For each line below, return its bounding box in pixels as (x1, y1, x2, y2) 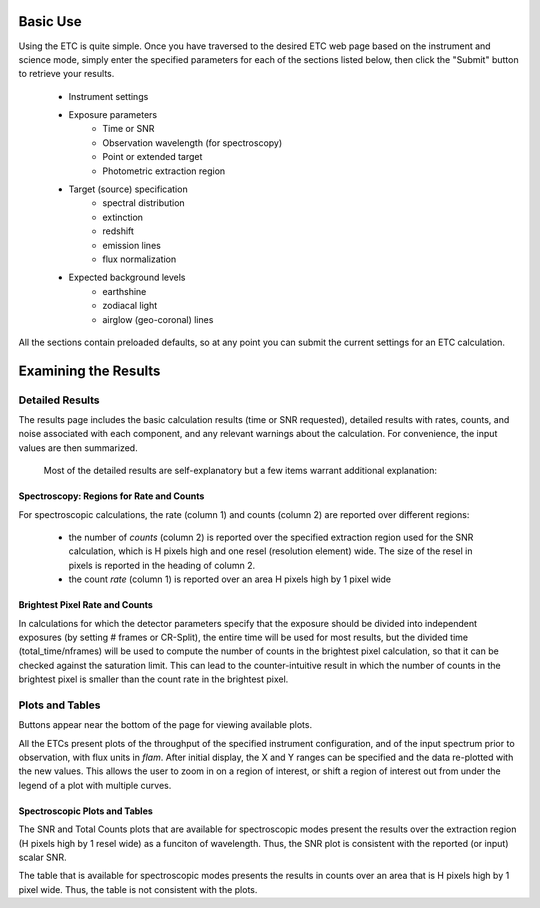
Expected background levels (68, 271, 186, 284)
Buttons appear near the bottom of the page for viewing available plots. (18, 719, 313, 731)
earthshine (102, 285, 147, 297)
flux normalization (102, 253, 177, 265)
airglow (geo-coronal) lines (102, 313, 214, 325)
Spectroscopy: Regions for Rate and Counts (18, 490, 205, 502)
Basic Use (18, 13, 82, 30)
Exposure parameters (68, 109, 158, 121)
